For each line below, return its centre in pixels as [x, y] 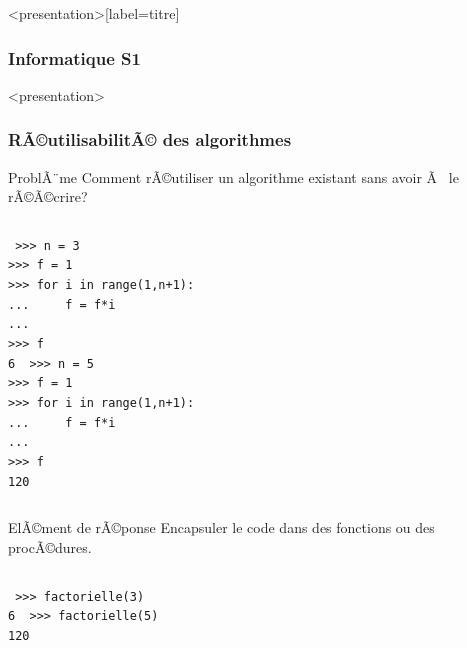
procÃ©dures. [50, 546]
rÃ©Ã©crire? [48, 196]
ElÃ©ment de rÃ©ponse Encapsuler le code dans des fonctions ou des [221, 527]
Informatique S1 [74, 57]
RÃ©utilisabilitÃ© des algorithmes [150, 139]
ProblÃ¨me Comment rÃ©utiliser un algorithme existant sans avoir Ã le [233, 176]
